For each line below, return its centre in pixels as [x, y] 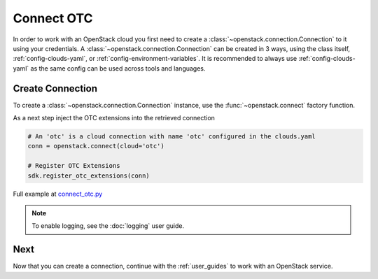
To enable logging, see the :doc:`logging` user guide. [108, 226]
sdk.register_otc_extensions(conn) [89, 176]
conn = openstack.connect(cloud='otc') [96, 146]
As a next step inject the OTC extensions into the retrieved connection [114, 118]
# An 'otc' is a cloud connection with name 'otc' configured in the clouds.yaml [172, 136]
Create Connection [55, 88]
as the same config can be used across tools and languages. [118, 68]
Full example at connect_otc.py [58, 194]
